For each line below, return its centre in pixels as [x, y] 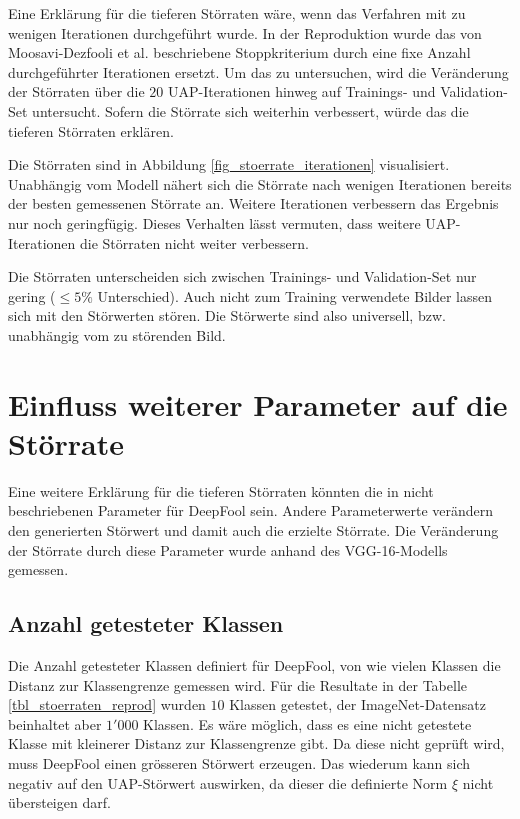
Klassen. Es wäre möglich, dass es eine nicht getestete [307, 723]
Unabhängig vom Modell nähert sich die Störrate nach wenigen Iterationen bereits [260, 183]
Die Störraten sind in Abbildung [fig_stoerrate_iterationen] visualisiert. [229, 164]
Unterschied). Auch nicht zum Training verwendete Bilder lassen [294, 295]
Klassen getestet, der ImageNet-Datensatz [357, 704]
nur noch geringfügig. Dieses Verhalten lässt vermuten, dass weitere [214, 222]
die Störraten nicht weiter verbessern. [194, 242]
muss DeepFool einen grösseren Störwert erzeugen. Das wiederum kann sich [239, 762]
